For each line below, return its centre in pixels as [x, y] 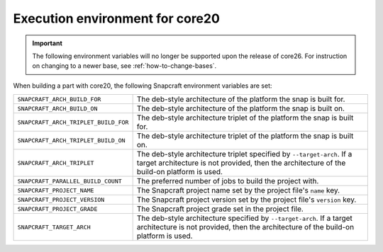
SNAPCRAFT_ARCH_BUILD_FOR [59, 99]
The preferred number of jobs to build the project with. [228, 181]
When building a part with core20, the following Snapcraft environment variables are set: [143, 86]
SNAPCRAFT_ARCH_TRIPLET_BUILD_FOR [73, 122]
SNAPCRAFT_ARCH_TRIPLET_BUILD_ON [71, 141]
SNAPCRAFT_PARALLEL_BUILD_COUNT [70, 181]
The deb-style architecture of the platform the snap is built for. [241, 99]
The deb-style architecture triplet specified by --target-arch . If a [244, 154]
